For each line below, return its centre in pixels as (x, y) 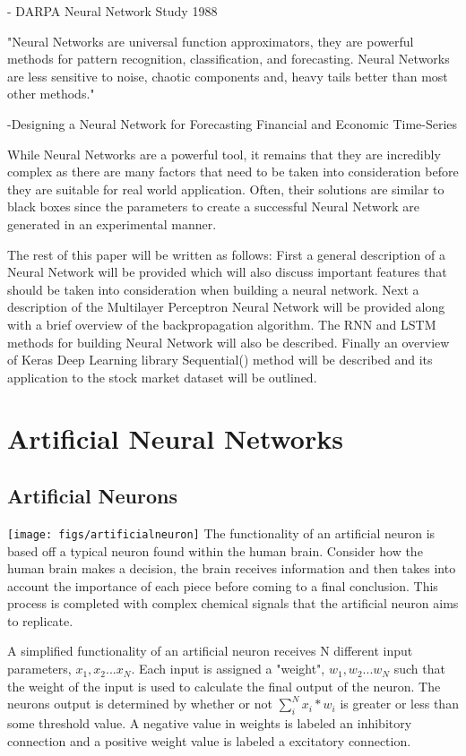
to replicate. (40, 620)
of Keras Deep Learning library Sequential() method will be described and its (220, 360)
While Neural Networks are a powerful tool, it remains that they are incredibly (224, 154)
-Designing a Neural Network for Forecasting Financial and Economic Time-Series (233, 123)
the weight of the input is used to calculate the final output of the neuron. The (224, 686)
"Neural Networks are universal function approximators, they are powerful (211, 41)
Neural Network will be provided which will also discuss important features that (227, 272)
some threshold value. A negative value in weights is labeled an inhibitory (210, 723)
